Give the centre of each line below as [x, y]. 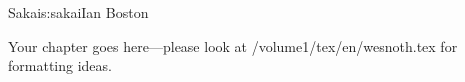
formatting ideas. [60, 65]
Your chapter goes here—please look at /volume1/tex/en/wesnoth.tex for [233, 45]
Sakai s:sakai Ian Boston [78, 12]
